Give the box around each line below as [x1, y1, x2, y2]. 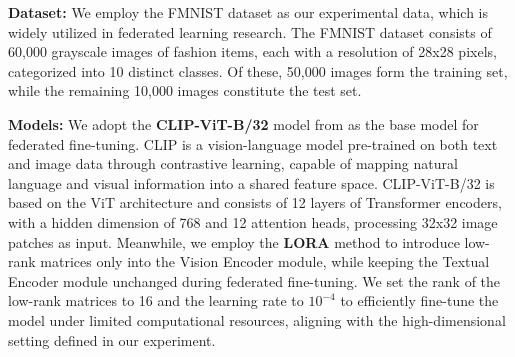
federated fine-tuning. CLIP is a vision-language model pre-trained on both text [8, 133, 498, 154]
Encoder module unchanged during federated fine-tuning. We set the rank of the [8, 270, 501, 291]
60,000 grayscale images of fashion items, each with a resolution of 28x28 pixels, [8, 41, 497, 62]
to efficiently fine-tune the [340, 290, 499, 311]
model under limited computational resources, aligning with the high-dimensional [8, 309, 506, 330]
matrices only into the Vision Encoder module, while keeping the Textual [40, 251, 490, 272]
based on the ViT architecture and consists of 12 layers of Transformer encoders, [8, 192, 502, 213]
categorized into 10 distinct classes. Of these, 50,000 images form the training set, [8, 60, 508, 81]
